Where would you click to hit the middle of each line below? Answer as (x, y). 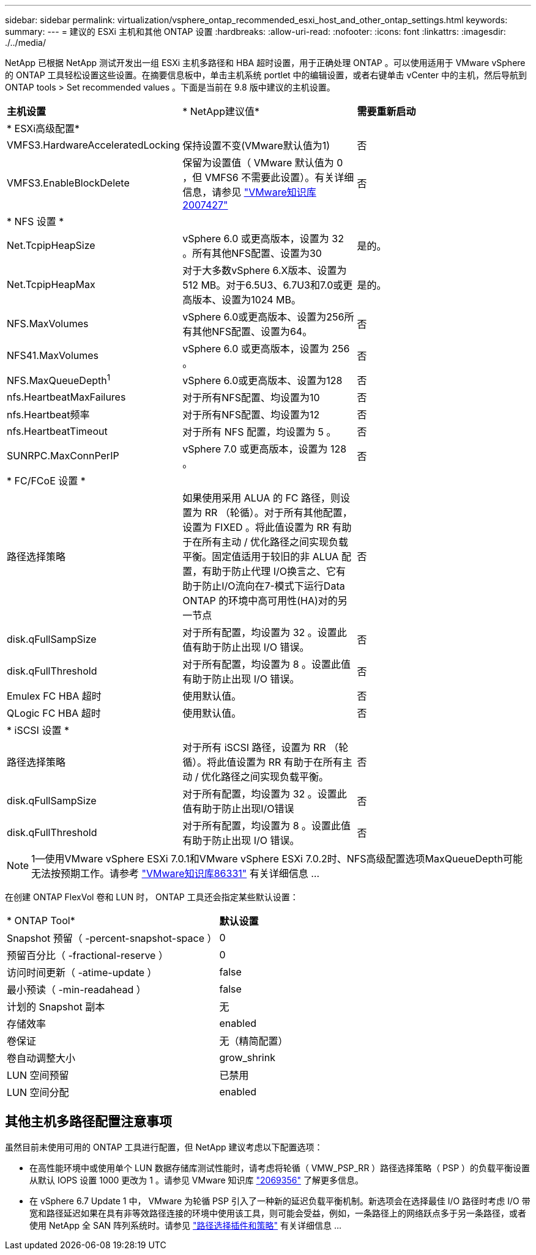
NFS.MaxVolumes (48, 324)
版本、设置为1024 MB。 (247, 300)
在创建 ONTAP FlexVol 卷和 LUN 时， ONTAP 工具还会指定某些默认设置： (152, 897)
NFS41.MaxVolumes (53, 355)
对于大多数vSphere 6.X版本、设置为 (265, 270)
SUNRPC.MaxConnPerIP (63, 456)
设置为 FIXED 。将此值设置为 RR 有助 (267, 527)
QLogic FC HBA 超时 (54, 713)
